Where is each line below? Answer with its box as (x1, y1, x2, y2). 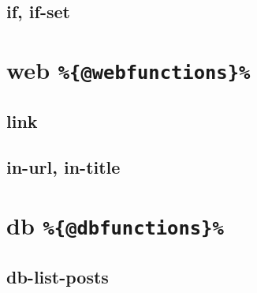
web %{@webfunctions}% (6, 53, 251, 85)
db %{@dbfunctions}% (6, 209, 224, 242)
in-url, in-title (6, 155, 121, 179)
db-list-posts (6, 264, 109, 288)
